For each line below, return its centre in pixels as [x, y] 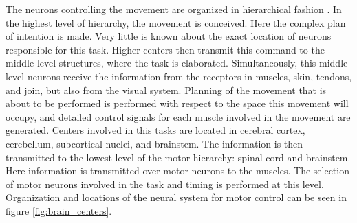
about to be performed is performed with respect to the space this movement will [177, 103]
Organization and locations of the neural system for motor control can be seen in [176, 197]
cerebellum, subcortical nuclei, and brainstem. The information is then [154, 143]
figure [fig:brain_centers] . [59, 210]
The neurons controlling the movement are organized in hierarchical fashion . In [174, 9]
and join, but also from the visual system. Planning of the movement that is [166, 90]
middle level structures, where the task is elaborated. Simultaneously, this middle [177, 63]
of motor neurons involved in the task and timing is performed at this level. [165, 184]
